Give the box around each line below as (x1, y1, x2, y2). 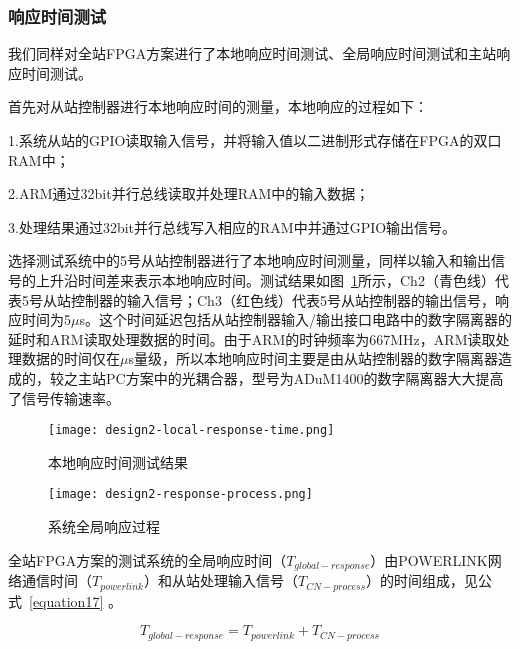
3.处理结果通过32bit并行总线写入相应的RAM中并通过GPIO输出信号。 (8, 216, 457, 237)
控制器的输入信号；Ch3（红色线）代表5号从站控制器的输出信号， (70, 289, 495, 310)
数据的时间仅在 (21, 348, 120, 369)
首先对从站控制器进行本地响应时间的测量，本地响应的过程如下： (8, 96, 428, 117)
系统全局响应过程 (48, 516, 160, 537)
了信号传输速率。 (8, 387, 120, 408)
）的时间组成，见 (366, 570, 479, 591)
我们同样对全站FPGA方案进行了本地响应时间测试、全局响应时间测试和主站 (8, 43, 497, 64)
